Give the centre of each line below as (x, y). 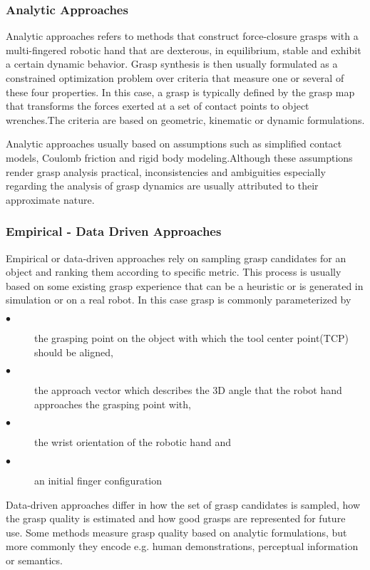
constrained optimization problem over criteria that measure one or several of (175, 78)
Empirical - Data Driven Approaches (114, 231)
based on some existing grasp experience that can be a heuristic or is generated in (185, 285)
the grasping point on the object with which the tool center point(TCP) (191, 337)
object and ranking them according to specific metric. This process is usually (174, 272)
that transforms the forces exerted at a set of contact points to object (158, 106)
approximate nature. (50, 199)
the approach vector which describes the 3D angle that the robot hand (188, 390)
